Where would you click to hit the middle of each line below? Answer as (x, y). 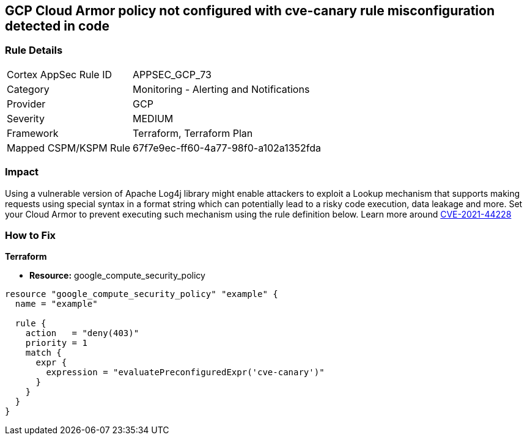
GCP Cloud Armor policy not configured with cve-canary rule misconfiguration (250, 11)
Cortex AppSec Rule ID (60, 74)
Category (28, 89)
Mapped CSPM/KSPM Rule (69, 148)
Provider (26, 104)
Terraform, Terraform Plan (193, 133)
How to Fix (31, 235)
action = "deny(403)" (82, 333)
